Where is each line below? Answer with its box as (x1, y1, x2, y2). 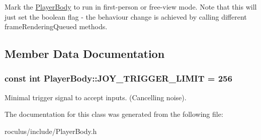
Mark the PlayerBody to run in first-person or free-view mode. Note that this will (5, 2, 257, 12)
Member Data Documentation (5, 46, 165, 61)
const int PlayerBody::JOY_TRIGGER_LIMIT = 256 (5, 72, 232, 85)
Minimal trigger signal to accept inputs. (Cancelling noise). (5, 92, 187, 102)
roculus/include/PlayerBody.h (5, 125, 97, 136)
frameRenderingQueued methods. (5, 21, 108, 32)
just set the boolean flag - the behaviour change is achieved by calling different (5, 11, 247, 22)
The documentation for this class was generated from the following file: (5, 109, 223, 119)
